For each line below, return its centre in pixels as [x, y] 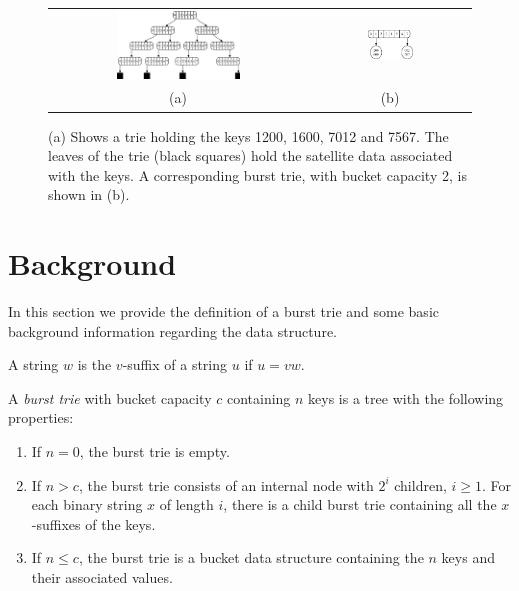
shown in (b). [89, 194]
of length [186, 504]
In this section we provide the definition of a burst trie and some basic [223, 311]
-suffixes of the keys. [93, 523]
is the [94, 364]
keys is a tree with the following [406, 397]
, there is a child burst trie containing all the [360, 504]
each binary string [87, 504]
